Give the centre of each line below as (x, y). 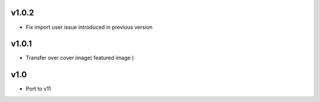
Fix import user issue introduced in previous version (89, 27)
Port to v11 (39, 89)
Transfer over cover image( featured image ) (80, 58)
